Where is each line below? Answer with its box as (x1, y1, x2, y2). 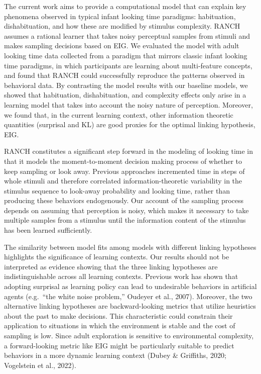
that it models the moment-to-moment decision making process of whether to (4, 155, 242, 166)
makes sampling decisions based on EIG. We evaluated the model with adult (4, 40, 239, 51)
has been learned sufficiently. (4, 225, 92, 235)
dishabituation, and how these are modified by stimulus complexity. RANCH (4, 21, 240, 31)
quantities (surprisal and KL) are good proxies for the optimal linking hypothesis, (4, 119, 255, 130)
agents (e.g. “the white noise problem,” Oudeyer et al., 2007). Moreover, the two (4, 291, 252, 301)
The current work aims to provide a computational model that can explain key (4, 1, 246, 11)
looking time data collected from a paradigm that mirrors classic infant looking (4, 50, 247, 60)
